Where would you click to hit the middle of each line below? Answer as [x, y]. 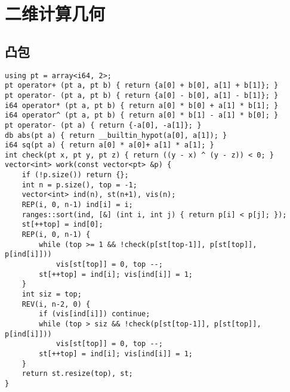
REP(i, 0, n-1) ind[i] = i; [77, 205]
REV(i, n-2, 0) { [56, 304]
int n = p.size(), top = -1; [79, 185]
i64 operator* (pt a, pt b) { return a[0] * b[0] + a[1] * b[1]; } [142, 105]
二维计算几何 [55, 13]
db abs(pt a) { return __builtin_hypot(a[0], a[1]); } [116, 135]
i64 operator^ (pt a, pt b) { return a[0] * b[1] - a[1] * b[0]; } [142, 115]
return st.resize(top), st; [77, 374]
